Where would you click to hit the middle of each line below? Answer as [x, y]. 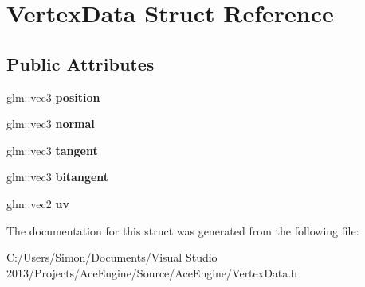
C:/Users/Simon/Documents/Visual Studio [112, 257]
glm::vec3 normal [51, 124]
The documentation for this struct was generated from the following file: [183, 230]
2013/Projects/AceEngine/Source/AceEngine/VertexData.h [152, 272]
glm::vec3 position [53, 97]
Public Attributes [80, 63]
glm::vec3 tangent [52, 150]
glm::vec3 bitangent [58, 177]
